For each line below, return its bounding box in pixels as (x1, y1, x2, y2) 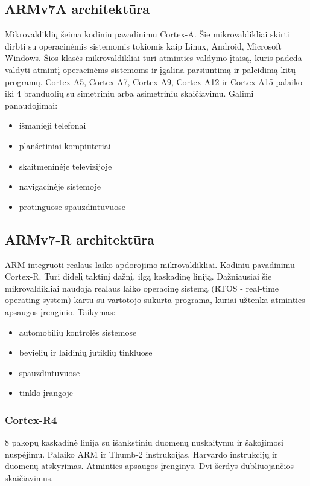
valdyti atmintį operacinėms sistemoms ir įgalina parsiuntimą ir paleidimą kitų (5, 63, 296, 75)
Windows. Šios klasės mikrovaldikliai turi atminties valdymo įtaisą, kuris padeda (5, 51, 302, 64)
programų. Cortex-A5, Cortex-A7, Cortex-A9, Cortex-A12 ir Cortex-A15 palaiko (5, 75, 303, 88)
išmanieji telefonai (19, 119, 86, 132)
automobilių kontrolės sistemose (19, 325, 137, 338)
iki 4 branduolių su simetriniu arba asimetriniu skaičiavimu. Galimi (5, 87, 254, 100)
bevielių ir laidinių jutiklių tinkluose (19, 346, 153, 359)
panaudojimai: (5, 98, 58, 111)
